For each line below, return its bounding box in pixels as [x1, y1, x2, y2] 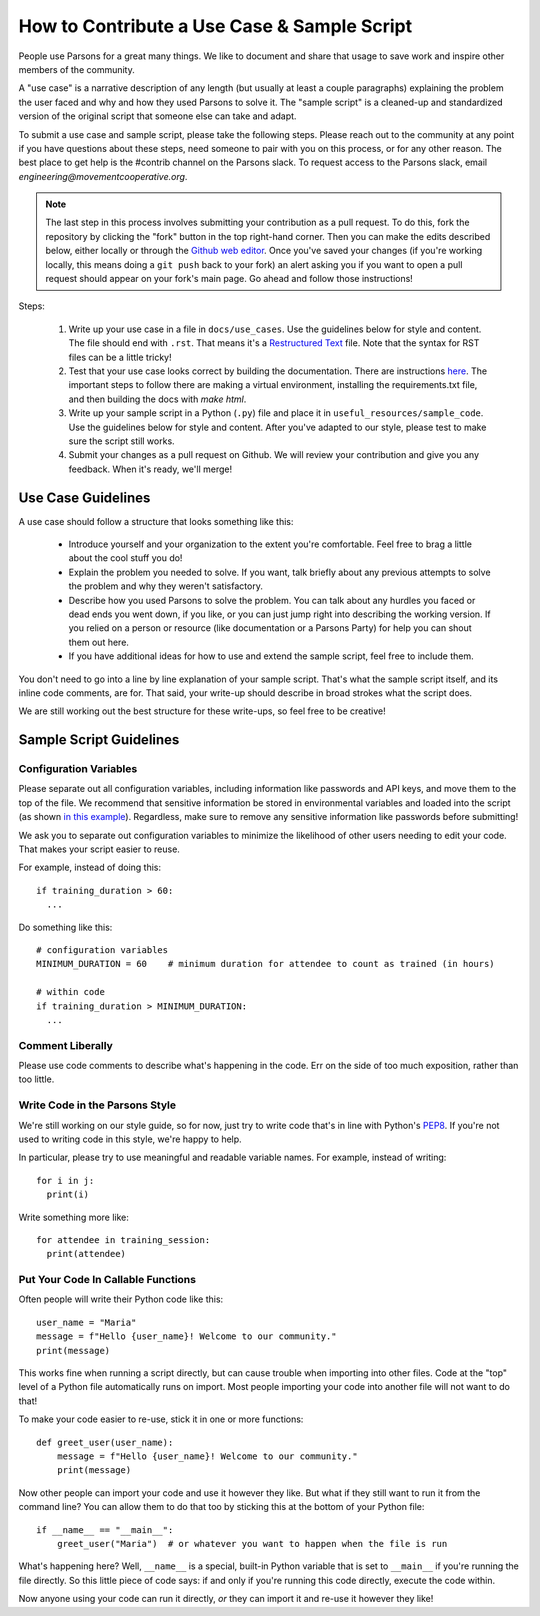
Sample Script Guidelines [18, 731, 180, 749]
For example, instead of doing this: [18, 861, 162, 874]
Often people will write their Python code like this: [18, 1293, 224, 1305]
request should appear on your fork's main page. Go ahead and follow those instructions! [45, 273, 414, 285]
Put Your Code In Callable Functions [18, 1273, 197, 1287]
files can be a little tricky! [68, 351, 172, 363]
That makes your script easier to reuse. [18, 843, 180, 855]
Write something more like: [18, 1211, 130, 1223]
